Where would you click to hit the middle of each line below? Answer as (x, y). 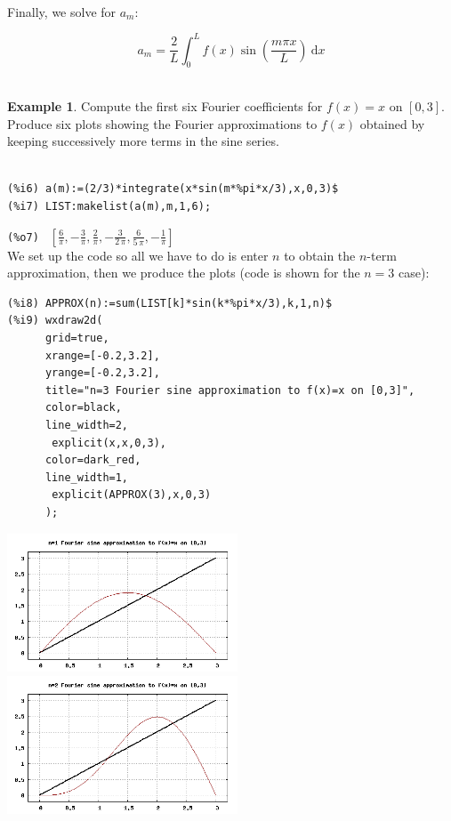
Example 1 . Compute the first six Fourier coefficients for (165, 106)
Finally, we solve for (62, 11)
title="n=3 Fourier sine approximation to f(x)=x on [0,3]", (230, 390)
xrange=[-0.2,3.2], (102, 355)
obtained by (392, 123)
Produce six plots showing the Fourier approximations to (162, 123)
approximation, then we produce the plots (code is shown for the (184, 273)
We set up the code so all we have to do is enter (138, 255)
